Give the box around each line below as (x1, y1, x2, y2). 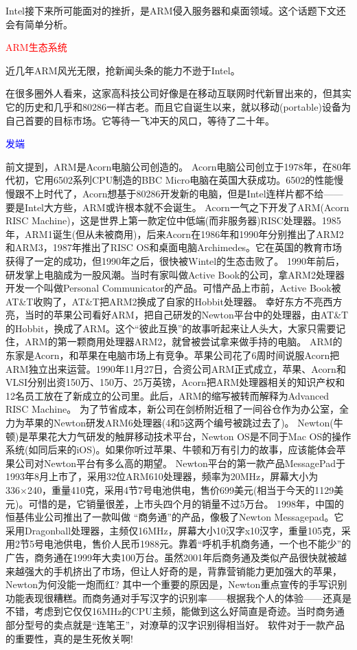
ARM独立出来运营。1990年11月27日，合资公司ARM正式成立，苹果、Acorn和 (5, 361, 346, 376)
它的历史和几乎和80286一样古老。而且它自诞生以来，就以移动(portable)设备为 (5, 99, 351, 113)
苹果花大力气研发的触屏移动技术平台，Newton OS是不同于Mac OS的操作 (28, 429, 352, 443)
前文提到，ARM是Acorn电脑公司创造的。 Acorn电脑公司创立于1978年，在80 (5, 159, 342, 173)
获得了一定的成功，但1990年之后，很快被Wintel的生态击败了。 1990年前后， (5, 253, 345, 268)
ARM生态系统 (5, 40, 67, 54)
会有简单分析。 (5, 17, 73, 31)
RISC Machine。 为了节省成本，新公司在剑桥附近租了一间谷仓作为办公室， (5, 402, 339, 416)
